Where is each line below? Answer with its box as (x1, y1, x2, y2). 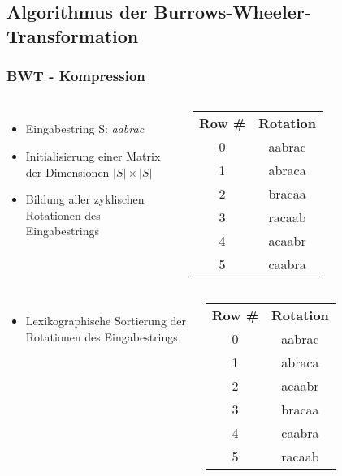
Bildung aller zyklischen (25, 191, 145, 208)
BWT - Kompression (6, 66, 145, 86)
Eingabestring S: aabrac (25, 120, 145, 137)
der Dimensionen (25, 163, 110, 180)
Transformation (6, 23, 139, 48)
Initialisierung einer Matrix (25, 147, 161, 164)
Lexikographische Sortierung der (25, 312, 187, 329)
